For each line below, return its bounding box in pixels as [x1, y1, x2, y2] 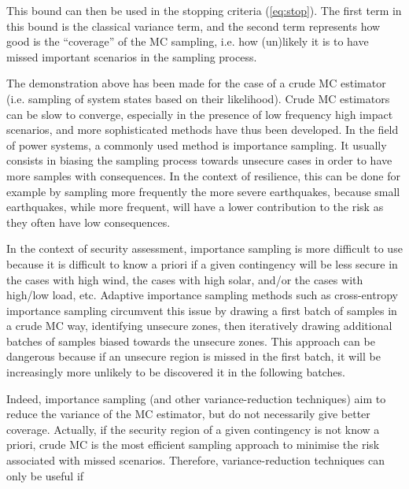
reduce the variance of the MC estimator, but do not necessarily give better [6, 406, 370, 422]
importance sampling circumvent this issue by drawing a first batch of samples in [6, 302, 397, 318]
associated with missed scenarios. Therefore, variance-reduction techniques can [6, 452, 385, 469]
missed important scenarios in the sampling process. [6, 48, 257, 65]
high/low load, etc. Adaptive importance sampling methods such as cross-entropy [6, 287, 398, 303]
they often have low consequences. [6, 213, 171, 230]
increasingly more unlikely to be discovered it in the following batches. [6, 364, 345, 380]
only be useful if [6, 467, 84, 483]
